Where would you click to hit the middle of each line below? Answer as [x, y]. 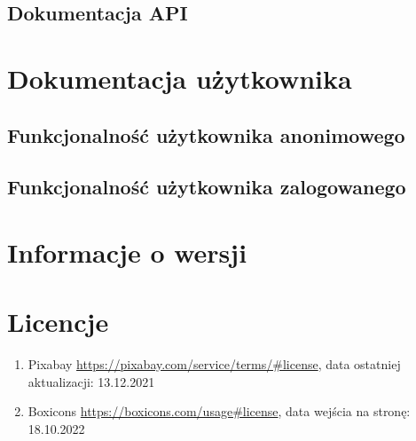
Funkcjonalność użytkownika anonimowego [206, 134]
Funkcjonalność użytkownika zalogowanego [207, 187]
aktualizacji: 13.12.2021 [91, 381]
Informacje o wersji [127, 252]
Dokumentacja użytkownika [180, 78]
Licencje [58, 322]
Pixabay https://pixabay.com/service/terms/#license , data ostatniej [214, 364]
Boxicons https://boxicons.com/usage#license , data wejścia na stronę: [219, 411]
